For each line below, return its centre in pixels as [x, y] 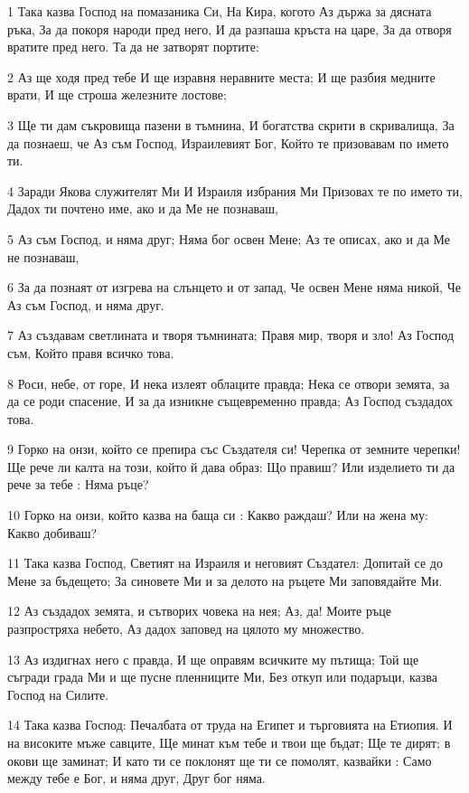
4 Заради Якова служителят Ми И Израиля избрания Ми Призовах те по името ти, [235, 190]
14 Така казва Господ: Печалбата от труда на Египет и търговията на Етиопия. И [230, 725]
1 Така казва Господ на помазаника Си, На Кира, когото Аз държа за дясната [220, 11]
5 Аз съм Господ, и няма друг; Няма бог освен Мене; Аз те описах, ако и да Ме [229, 238]
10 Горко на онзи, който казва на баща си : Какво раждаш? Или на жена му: [218, 515]
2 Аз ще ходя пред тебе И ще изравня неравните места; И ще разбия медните [221, 76]
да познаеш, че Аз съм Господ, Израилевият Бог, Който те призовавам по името [228, 142]
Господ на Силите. [58, 694]
